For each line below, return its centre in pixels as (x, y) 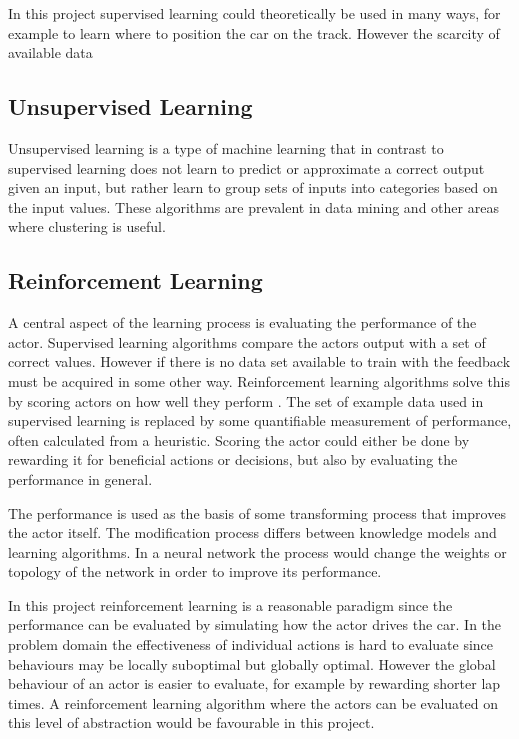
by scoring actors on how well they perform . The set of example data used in (246, 400)
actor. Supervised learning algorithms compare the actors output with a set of (247, 341)
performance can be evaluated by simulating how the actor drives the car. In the (255, 624)
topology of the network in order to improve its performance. (195, 571)
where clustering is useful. (87, 226)
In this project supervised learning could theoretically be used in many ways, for (254, 13)
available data (50, 52)
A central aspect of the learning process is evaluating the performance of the (242, 322)
